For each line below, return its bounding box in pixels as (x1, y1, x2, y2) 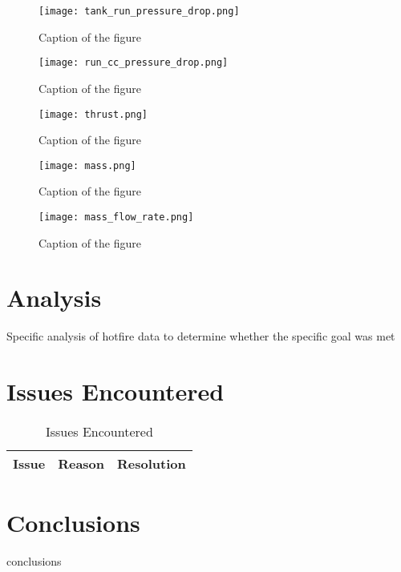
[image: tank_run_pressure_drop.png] (38, 6, 240, 17)
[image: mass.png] (38, 159, 136, 171)
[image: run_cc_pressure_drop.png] (38, 57, 229, 69)
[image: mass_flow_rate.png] (38, 211, 194, 223)
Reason (58, 454, 105, 473)
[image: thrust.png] (38, 108, 148, 120)
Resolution (117, 454, 186, 473)
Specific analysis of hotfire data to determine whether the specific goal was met (6, 328, 395, 344)
